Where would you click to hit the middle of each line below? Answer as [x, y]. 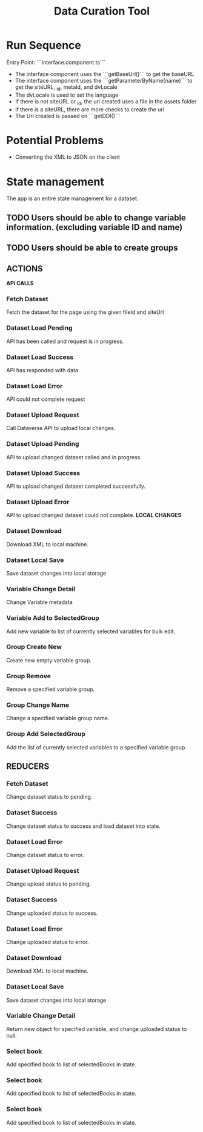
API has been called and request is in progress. [65, 341]
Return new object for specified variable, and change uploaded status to [97, 1029]
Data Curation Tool [102, 11]
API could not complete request [46, 399]
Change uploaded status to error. [48, 942]
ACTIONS [25, 269]
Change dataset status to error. [45, 855]
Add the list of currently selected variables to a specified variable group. [96, 747]
